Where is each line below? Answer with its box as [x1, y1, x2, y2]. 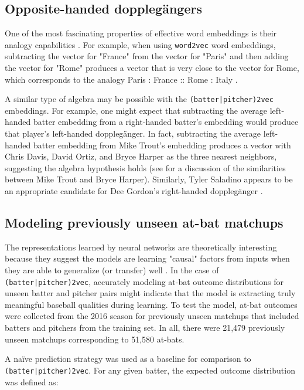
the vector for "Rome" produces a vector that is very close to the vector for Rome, [5, 62, 299, 74]
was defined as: [5, 375, 59, 388]
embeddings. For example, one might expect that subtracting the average [5, 104, 268, 116]
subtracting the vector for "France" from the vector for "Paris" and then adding [5, 50, 289, 62]
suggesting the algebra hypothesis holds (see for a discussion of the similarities [5, 161, 286, 174]
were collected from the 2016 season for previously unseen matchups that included [5, 310, 299, 322]
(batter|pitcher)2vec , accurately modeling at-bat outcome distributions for [5, 275, 283, 287]
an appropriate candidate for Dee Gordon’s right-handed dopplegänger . [5, 185, 263, 197]
